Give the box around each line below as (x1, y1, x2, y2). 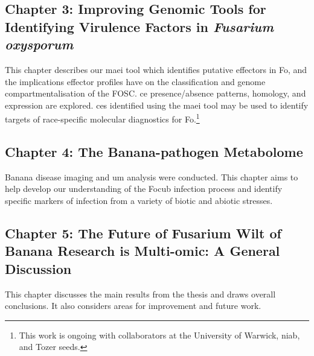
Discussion (5, 259, 72, 278)
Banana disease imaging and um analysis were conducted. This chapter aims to (5, 170, 298, 183)
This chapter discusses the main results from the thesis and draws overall (5, 287, 276, 300)
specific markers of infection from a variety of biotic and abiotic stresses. (5, 194, 273, 206)
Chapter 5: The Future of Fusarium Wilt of (5, 223, 281, 242)
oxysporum (5, 35, 74, 54)
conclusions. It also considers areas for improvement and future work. (5, 299, 261, 312)
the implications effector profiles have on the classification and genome (5, 75, 266, 87)
